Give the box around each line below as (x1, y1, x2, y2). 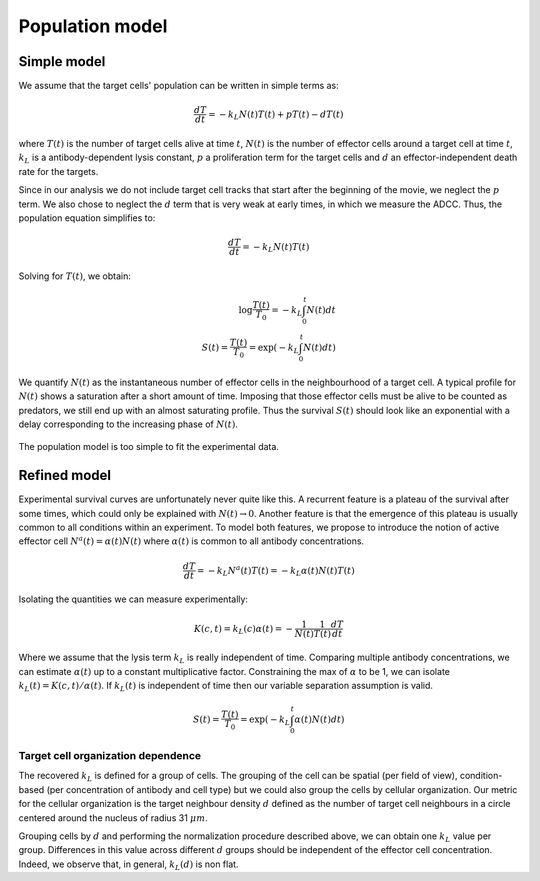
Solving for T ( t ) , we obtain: (18, 270, 132, 282)
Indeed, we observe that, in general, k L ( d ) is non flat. (18, 858, 239, 872)
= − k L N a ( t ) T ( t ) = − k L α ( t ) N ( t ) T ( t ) (196, 563, 355, 578)
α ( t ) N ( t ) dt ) (294, 714, 345, 725)
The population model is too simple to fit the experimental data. (18, 441, 280, 453)
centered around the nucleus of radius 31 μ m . (18, 811, 209, 824)
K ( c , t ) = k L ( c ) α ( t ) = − (193, 623, 294, 636)
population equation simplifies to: (18, 212, 156, 224)
